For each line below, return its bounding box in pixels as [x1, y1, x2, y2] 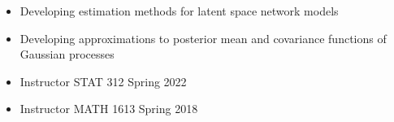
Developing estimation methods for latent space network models [19, 2, 339, 19]
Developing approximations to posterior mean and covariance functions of [19, 29, 387, 46]
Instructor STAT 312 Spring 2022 [19, 72, 187, 89]
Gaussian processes [19, 46, 115, 63]
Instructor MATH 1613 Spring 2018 [19, 100, 198, 117]
